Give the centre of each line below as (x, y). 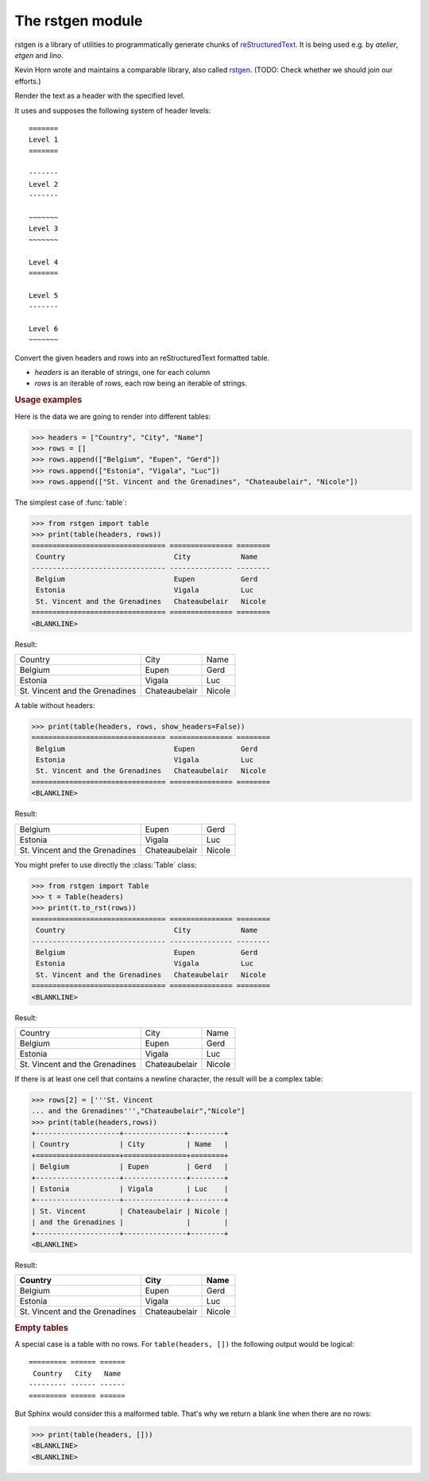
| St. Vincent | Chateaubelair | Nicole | (130, 1211)
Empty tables (42, 1328)
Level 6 (44, 329)
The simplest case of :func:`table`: (71, 503)
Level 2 (44, 184)
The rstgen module (79, 21)
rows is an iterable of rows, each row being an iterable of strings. (141, 383)
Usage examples (48, 400)
